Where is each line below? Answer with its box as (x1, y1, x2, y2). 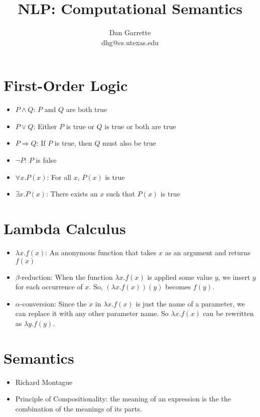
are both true (66, 104, 107, 115)
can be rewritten (203, 308, 254, 319)
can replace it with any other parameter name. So (15, 308, 169, 319)
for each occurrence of (15, 281, 83, 292)
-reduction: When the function (19, 271, 113, 282)
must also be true (102, 138, 156, 148)
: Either (33, 121, 57, 131)
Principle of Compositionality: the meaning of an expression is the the (15, 393, 231, 404)
